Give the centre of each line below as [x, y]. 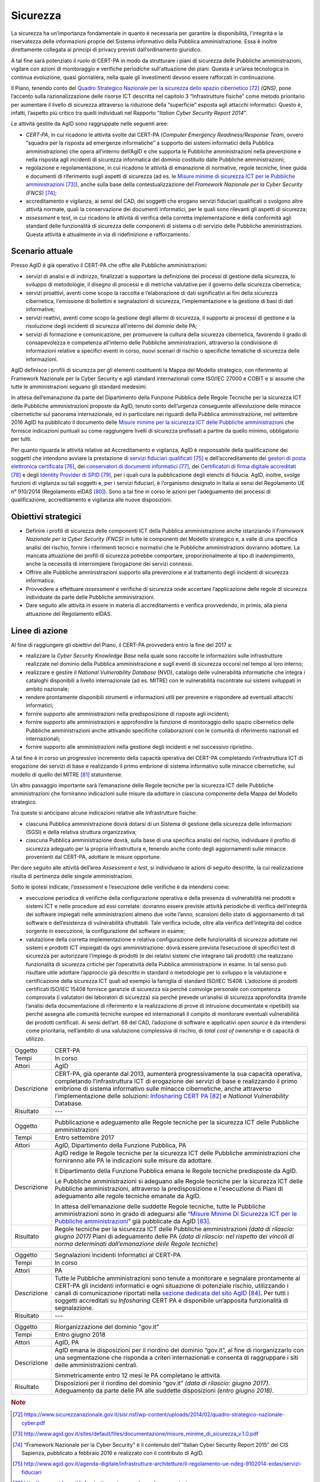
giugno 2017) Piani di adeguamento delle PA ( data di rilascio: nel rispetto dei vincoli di [174, 1236]
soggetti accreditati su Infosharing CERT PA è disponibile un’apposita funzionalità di [171, 1300]
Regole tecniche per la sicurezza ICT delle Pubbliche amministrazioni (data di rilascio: [174, 1229]
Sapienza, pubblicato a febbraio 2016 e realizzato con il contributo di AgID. [113, 1453]
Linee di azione [39, 630]
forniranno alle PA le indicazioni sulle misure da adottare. [134, 1160]
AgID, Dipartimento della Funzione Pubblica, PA [120, 1145]
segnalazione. [74, 1308]
